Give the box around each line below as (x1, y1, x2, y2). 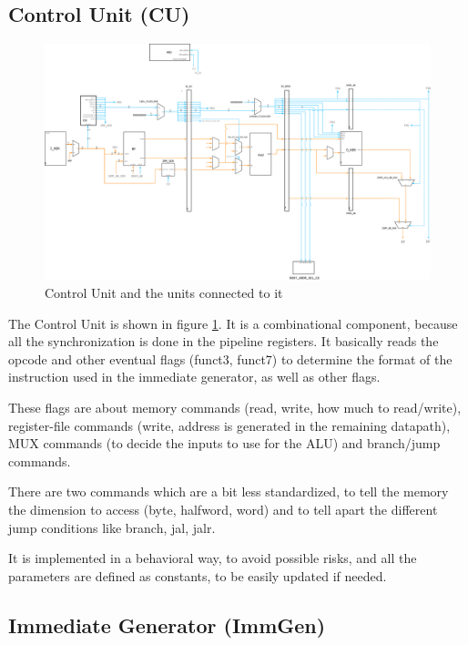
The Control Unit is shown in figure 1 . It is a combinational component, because (8, 313, 458, 333)
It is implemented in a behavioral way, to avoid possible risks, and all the (8, 548, 417, 568)
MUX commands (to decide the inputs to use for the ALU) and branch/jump (8, 434, 441, 453)
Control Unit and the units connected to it (45, 283, 283, 302)
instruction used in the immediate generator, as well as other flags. (8, 367, 381, 386)
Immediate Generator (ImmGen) (8, 610, 326, 639)
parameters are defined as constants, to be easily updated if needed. (8, 566, 387, 585)
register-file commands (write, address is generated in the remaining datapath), (8, 415, 451, 435)
